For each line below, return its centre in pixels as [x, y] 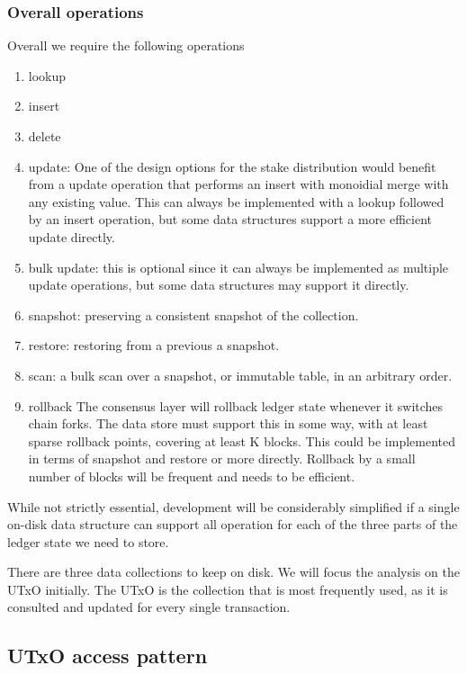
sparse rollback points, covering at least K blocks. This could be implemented [242, 440]
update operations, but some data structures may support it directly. [219, 285]
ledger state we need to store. [88, 541]
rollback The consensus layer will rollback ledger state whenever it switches [236, 405]
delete [45, 136]
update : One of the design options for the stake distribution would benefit [232, 166]
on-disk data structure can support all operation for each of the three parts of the [233, 524]
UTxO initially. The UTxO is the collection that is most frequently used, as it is [228, 589]
